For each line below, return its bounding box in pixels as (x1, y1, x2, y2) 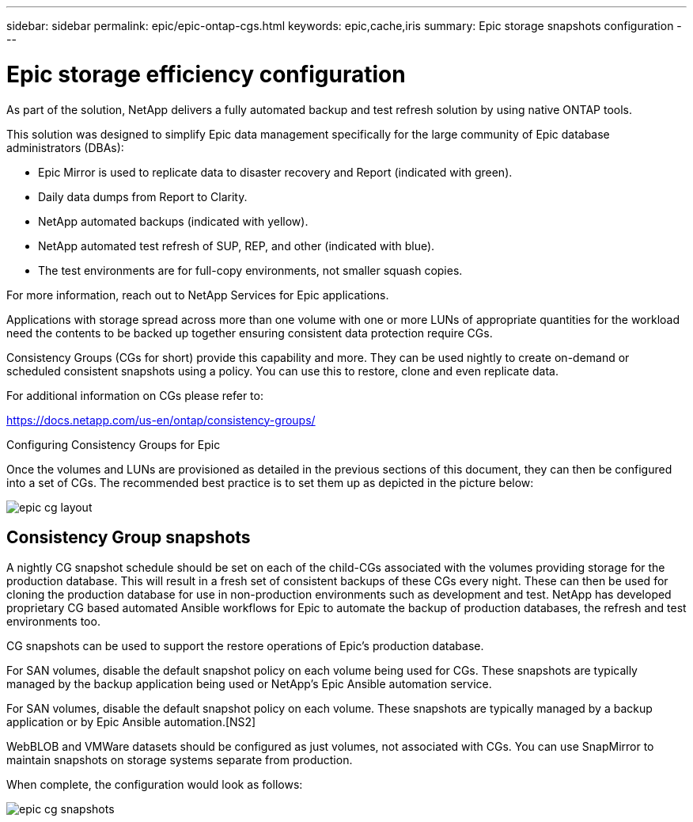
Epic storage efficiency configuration (6, 60, 406, 88)
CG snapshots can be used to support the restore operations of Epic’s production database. (6, 639, 484, 653)
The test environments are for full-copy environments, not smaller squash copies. (38, 263, 463, 277)
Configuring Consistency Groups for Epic (6, 437, 221, 451)
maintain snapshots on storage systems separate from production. (6, 753, 353, 767)
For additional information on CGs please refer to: (6, 388, 263, 402)
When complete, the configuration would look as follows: (6, 778, 303, 792)
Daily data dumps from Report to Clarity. (38, 189, 248, 204)
